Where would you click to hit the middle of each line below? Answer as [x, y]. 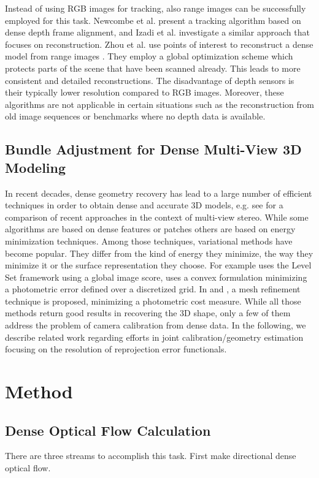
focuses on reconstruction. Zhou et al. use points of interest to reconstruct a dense [159, 44]
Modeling [36, 167]
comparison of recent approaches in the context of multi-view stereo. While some [157, 217]
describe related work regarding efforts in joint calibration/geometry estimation [154, 337]
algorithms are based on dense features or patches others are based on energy [150, 229]
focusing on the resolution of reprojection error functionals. [116, 349]
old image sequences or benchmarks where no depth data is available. [135, 116]
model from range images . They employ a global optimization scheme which [149, 56]
